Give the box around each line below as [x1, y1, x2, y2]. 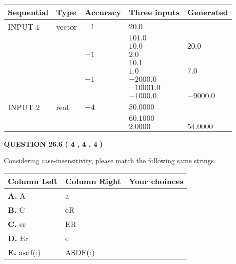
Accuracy [84, 6, 121, 18]
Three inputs [129, 6, 179, 18]
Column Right [65, 175, 121, 187]
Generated [187, 6, 228, 18]
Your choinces [129, 175, 184, 187]
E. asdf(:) [8, 246, 41, 258]
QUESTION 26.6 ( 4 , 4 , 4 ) [4, 139, 103, 149]
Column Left [8, 175, 58, 187]
